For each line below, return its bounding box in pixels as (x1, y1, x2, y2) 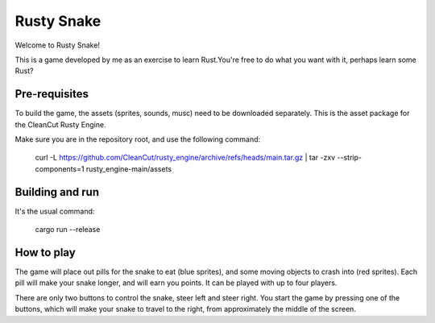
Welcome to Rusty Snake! (14, 40, 101, 50)
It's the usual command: (14, 206, 95, 216)
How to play (14, 246, 76, 259)
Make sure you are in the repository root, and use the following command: (14, 135, 261, 144)
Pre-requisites (14, 87, 89, 101)
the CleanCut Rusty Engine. (14, 119, 106, 129)
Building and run (14, 185, 100, 199)
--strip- (337, 153, 362, 163)
